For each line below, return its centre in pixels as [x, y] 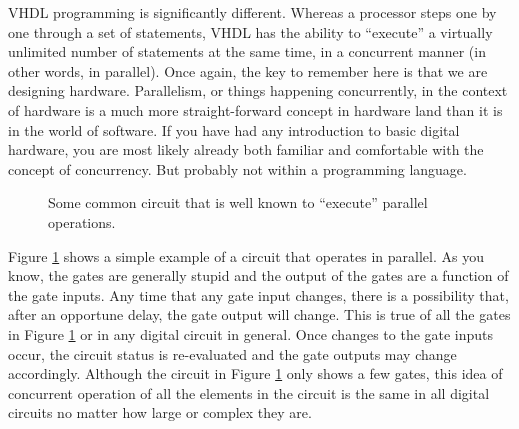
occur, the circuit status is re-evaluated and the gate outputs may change [232, 353]
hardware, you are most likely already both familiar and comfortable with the [246, 149]
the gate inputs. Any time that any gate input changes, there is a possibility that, [258, 294]
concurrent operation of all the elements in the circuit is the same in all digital [249, 392]
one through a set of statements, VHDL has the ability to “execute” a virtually [250, 31]
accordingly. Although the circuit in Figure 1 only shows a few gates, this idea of [255, 373]
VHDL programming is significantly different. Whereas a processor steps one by [252, 12]
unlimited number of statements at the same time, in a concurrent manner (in [247, 51]
